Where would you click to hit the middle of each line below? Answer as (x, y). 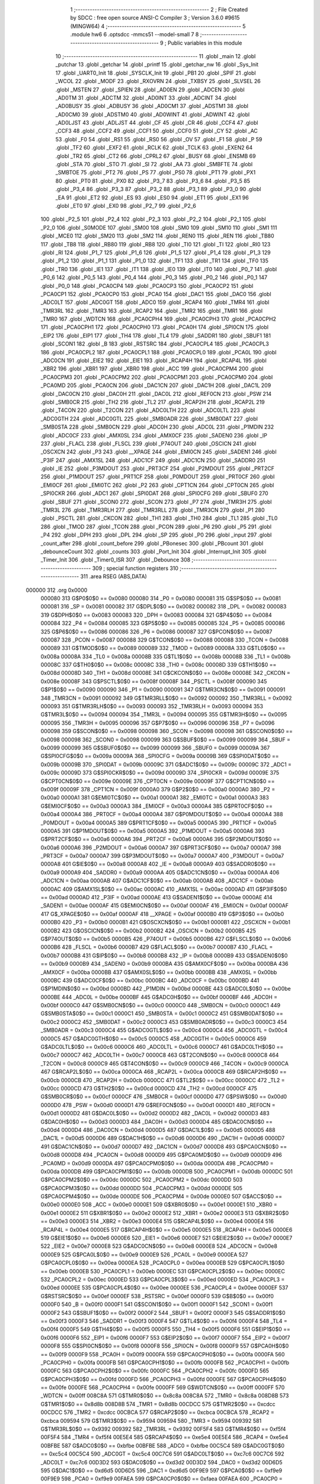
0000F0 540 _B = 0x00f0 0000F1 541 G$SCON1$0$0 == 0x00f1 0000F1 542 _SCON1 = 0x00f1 (156, 1304)
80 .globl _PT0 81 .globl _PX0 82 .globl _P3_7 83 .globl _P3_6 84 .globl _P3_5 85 (153, 180)
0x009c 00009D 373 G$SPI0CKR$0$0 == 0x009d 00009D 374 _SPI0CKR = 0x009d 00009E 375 (160, 773)
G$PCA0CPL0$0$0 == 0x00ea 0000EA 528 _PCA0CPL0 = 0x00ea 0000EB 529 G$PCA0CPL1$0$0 (163, 1263)
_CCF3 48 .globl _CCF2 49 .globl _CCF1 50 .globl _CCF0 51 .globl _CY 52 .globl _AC (156, 131)
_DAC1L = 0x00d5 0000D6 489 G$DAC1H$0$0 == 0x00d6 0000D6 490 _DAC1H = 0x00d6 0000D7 (163, 1138)
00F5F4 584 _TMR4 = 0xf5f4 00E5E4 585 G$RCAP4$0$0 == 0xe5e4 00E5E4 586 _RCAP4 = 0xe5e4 (164, 1437)
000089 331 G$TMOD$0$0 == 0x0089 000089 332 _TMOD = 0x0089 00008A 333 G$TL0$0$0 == (163, 648)
